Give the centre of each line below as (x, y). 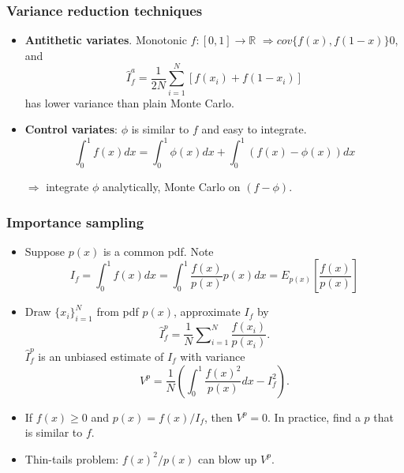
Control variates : (71, 129)
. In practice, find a (314, 417)
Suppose (45, 251)
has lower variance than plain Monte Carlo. (129, 102)
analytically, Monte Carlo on (171, 187)
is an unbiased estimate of (101, 356)
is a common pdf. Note (158, 251)
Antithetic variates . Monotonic (106, 40)
